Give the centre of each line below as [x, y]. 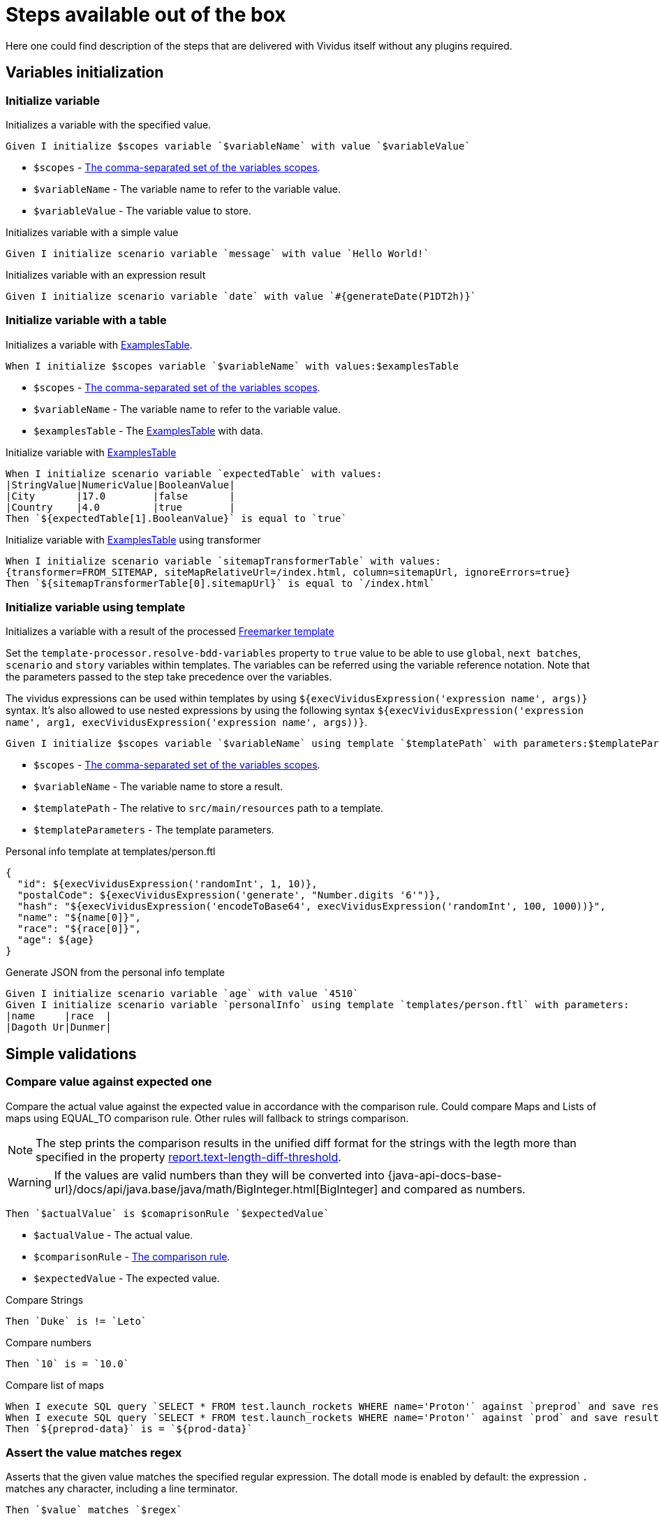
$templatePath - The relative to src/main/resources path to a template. [209, 808]
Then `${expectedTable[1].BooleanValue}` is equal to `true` [176, 518]
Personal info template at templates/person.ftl [111, 852]
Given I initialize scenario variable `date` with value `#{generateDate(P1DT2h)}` [241, 296]
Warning [30, 1182]
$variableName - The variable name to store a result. [158, 787]
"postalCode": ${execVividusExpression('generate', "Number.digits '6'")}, [229, 895]
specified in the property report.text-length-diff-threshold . [188, 1157]
